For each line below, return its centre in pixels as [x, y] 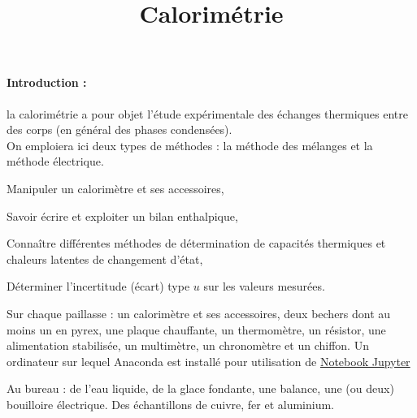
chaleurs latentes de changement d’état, [105, 259]
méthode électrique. [55, 161]
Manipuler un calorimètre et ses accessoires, [115, 188]
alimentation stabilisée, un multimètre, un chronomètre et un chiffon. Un [188, 345]
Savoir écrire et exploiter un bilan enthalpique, [122, 215]
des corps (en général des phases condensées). [119, 129]
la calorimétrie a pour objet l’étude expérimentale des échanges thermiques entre [207, 113]
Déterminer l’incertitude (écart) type [98, 286]
